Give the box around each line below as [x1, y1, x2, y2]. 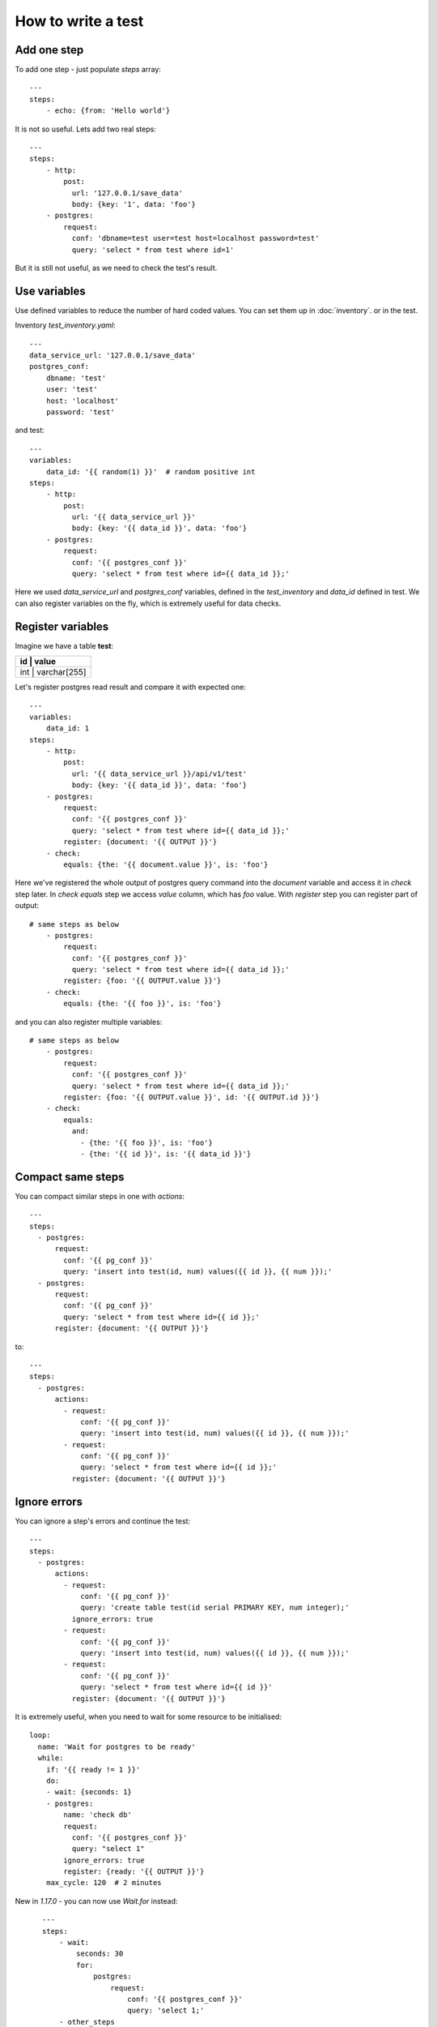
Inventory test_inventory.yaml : [15, 320, 117, 330]
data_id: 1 [45, 724, 90, 733]
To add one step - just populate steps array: [15, 65, 162, 75]
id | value [19, 656, 57, 667]
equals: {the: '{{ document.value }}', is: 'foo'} [63, 859, 269, 869]
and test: [15, 426, 45, 435]
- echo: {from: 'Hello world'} [45, 106, 171, 115]
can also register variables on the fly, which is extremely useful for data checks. [15, 598, 282, 608]
